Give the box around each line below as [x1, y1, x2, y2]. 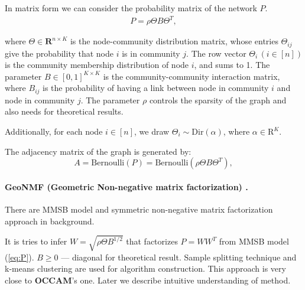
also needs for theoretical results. [5, 105, 124, 118]
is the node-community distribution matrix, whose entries [70, 35, 278, 47]
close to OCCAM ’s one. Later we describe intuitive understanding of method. [5, 273, 291, 286]
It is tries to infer [5, 235, 67, 247]
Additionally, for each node [5, 125, 103, 137]
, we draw [134, 125, 170, 137]
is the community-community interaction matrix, [103, 70, 280, 82]
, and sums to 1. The [194, 58, 270, 71]
